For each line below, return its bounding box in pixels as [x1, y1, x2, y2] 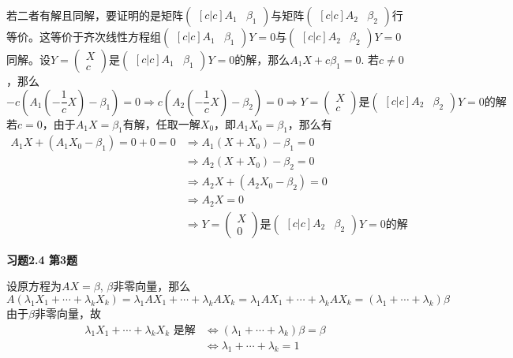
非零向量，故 [34, 304, 101, 321]
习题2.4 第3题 [6, 251, 77, 267]
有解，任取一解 [122, 115, 200, 132]
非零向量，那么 [113, 278, 191, 294]
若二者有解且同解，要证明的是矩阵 [6, 7, 183, 23]
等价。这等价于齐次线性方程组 [6, 28, 161, 44]
